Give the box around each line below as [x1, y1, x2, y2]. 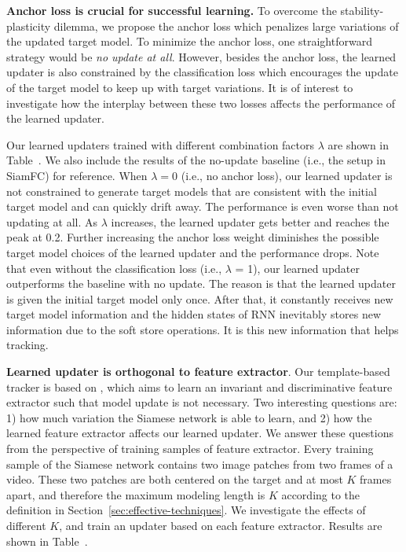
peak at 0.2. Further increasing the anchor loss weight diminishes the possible [6, 229, 379, 245]
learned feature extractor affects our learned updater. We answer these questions [6, 425, 394, 441]
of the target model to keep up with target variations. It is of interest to [6, 79, 353, 95]
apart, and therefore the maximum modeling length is [6, 486, 265, 502]
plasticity [6, 17, 51, 34]
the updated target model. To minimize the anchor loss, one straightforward [6, 33, 372, 50]
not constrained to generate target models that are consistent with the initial [6, 182, 377, 199]
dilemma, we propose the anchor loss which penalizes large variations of [53, 17, 399, 34]
